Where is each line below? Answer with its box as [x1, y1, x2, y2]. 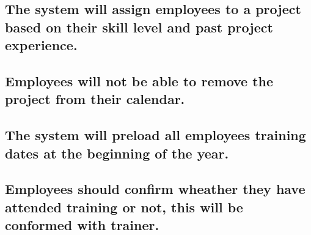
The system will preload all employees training [5, 125, 306, 144]
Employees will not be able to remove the [5, 71, 274, 90]
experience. [5, 35, 78, 54]
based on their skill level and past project [5, 17, 273, 36]
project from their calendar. [5, 89, 185, 108]
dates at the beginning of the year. [5, 143, 229, 162]
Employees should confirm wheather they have [5, 179, 306, 198]
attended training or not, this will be [5, 197, 243, 216]
